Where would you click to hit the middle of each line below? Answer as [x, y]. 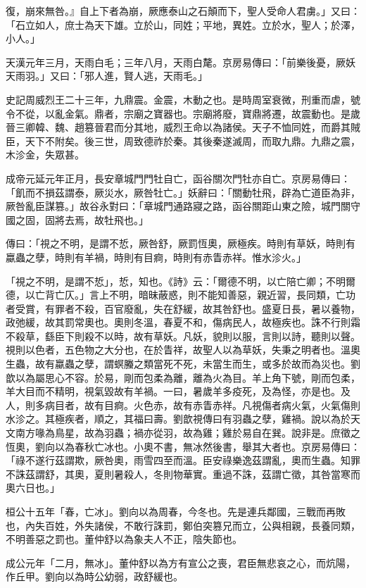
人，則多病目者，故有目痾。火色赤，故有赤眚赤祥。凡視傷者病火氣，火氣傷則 [183, 405]
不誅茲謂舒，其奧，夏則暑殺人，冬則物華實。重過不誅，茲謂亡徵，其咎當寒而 [183, 474]
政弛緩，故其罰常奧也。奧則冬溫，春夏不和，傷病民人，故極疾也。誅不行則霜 [183, 322]
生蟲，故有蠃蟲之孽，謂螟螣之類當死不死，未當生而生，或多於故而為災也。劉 [183, 364]
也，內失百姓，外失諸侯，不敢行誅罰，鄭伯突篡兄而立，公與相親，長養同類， [183, 525]
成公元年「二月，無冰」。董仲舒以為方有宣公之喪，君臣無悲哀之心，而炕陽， [181, 562]
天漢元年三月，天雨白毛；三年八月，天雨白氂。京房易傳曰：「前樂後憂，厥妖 [181, 62]
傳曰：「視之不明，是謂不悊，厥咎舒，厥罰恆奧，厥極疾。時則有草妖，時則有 [181, 243]
